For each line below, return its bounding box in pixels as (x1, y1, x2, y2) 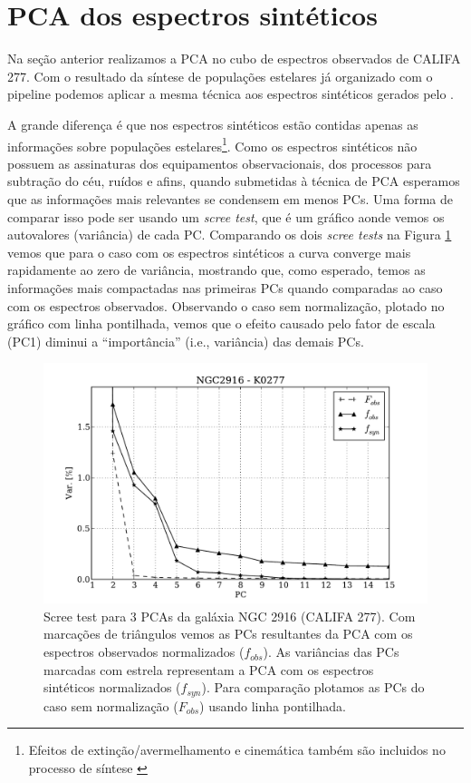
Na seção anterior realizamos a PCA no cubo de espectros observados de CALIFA (7, 49, 461, 68)
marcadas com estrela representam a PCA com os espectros (43, 660, 374, 679)
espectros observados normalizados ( (43, 642, 245, 661)
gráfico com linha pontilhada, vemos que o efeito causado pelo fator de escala (7, 314, 436, 333)
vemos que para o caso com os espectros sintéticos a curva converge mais (7, 242, 411, 261)
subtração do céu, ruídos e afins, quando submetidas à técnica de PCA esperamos (7, 171, 460, 191)
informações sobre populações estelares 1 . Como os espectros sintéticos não (7, 133, 418, 155)
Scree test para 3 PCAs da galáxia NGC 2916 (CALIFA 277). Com (43, 606, 416, 625)
